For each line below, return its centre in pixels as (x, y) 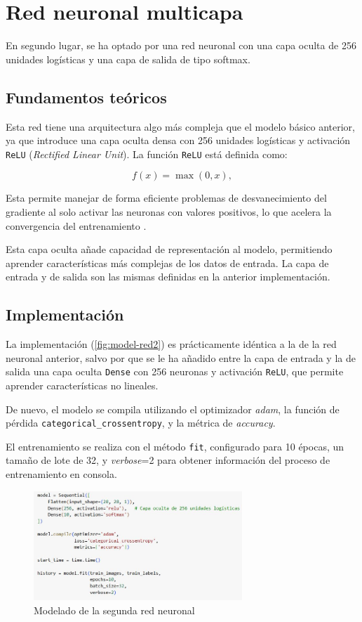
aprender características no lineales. (82, 385)
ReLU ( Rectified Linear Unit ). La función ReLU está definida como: (147, 154)
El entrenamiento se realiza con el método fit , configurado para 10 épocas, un (175, 446)
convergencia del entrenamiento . (76, 225)
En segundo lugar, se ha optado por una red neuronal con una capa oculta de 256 (181, 45)
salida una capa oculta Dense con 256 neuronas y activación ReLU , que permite (175, 371)
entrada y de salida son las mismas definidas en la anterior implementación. (168, 277)
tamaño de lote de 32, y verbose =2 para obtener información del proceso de (168, 460)
